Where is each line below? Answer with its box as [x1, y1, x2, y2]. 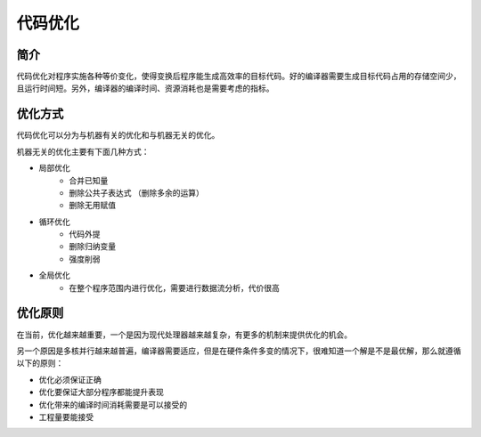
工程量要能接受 [38, 411, 94, 422]
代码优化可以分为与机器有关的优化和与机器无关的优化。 [16, 130, 220, 141]
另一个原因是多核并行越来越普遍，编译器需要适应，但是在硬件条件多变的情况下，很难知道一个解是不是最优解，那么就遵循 [16, 345, 461, 356]
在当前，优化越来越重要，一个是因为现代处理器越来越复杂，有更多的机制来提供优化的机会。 [16, 329, 352, 340]
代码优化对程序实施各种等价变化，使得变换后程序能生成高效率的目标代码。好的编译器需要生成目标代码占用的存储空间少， [16, 71, 461, 82]
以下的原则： [16, 358, 64, 368]
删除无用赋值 [69, 200, 116, 211]
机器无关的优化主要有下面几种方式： [16, 146, 150, 157]
